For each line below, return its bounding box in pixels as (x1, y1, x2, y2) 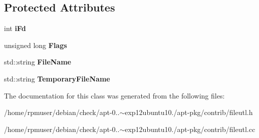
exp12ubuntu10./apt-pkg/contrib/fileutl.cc (125, 123, 255, 134)
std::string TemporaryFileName (4, 73, 110, 83)
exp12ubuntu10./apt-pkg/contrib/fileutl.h (125, 107, 253, 117)
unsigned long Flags (4, 39, 67, 50)
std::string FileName (4, 56, 71, 67)
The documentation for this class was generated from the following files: (4, 90, 225, 100)
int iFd (4, 23, 26, 33)
